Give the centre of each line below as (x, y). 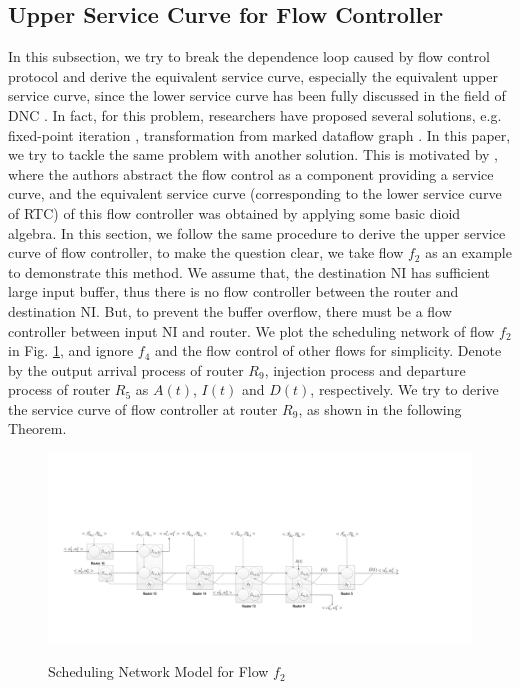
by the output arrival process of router (126, 369)
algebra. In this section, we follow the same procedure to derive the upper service (257, 232)
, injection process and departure (365, 369)
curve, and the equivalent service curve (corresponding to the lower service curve (255, 193)
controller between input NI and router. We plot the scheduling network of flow (251, 330)
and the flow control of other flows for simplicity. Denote (328, 350)
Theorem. (37, 428)
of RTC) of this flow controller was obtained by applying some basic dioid (234, 212)
